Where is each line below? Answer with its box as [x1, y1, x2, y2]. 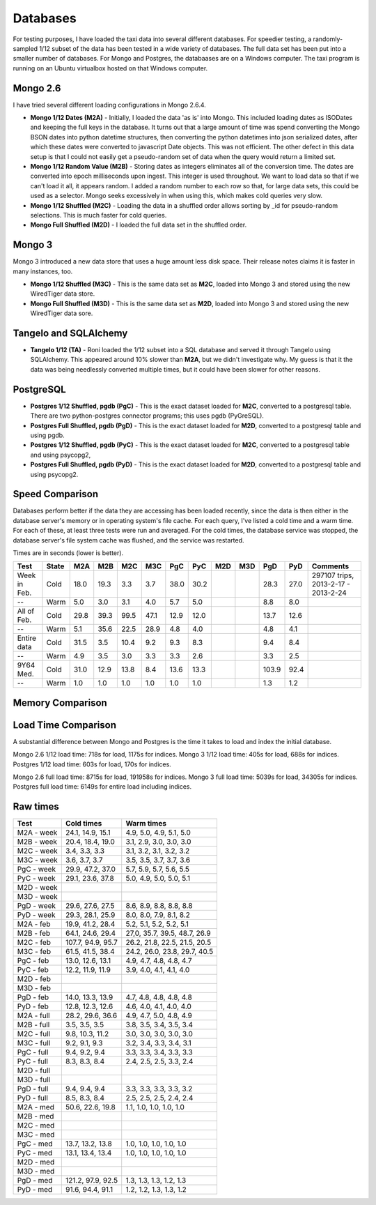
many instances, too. [13, 267, 73, 275]
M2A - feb [17, 919, 51, 929]
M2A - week [17, 828, 58, 838]
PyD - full [17, 1093, 49, 1103]
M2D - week [17, 883, 58, 893]
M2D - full [17, 1066, 50, 1075]
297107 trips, [311, 570, 354, 580]
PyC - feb [17, 965, 49, 975]
